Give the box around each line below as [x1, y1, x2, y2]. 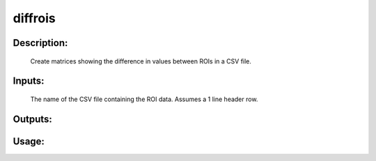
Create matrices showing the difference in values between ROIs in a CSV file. [30, 56, 252, 66]
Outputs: [13, 113, 52, 125]
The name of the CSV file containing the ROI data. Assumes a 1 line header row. [30, 95, 258, 103]
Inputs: [13, 75, 45, 87]
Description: [13, 37, 68, 49]
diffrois [13, 10, 56, 26]
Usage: [13, 135, 45, 147]
